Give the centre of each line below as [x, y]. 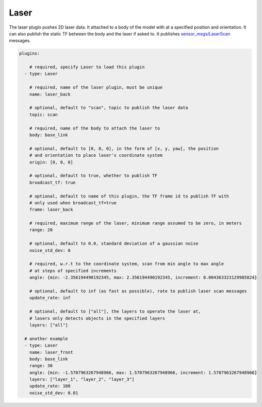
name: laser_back [50, 94]
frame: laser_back [51, 210]
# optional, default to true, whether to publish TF [93, 176]
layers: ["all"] [49, 325]
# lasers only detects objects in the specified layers [97, 318]
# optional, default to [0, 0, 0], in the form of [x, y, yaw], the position [124, 148]
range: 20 [41, 230]
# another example [46, 339]
